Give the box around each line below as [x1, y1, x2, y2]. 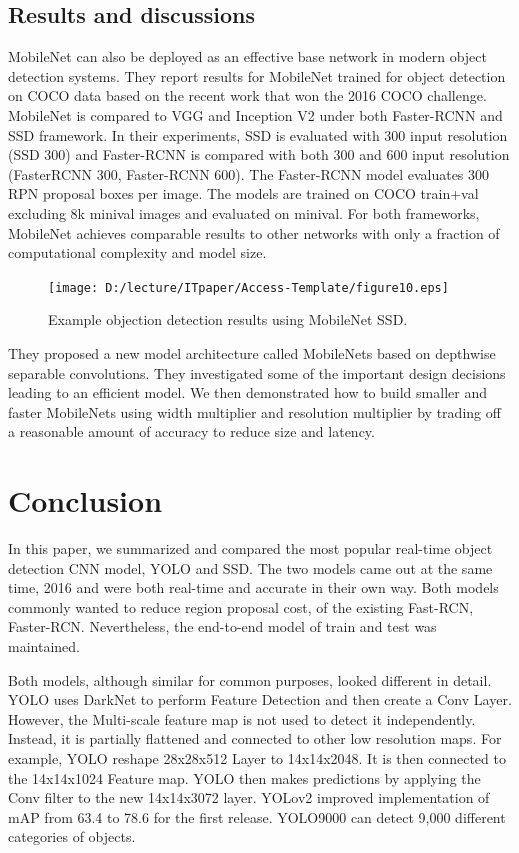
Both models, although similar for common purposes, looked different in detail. [8, 669, 492, 690]
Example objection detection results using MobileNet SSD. [48, 309, 408, 330]
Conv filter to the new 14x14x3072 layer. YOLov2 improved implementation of [8, 787, 490, 808]
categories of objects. [8, 826, 136, 847]
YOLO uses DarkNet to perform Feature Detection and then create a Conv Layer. [8, 689, 512, 710]
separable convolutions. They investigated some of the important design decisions [8, 362, 506, 383]
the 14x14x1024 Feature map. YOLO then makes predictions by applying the [8, 767, 481, 788]
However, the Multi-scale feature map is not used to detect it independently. [8, 708, 476, 729]
